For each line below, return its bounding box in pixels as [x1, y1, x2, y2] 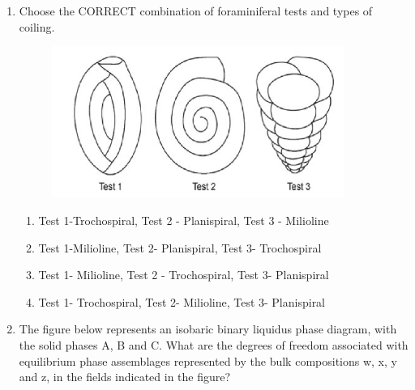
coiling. [19, 18, 55, 35]
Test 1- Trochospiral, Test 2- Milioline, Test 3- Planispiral [38, 293, 326, 310]
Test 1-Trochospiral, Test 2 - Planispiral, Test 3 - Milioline [38, 211, 329, 228]
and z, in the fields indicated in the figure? [19, 368, 231, 385]
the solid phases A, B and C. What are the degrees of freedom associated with [19, 336, 409, 353]
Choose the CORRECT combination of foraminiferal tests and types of [19, 2, 373, 19]
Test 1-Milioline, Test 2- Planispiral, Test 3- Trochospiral [38, 239, 322, 256]
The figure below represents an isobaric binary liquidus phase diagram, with [19, 320, 397, 337]
